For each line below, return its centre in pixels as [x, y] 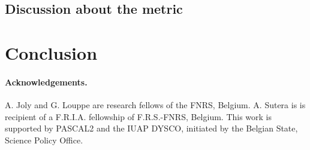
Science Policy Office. [44, 140]
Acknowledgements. [46, 82]
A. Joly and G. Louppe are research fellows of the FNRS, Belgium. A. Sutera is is [155, 104]
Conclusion [51, 52]
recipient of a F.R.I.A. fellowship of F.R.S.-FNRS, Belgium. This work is [139, 116]
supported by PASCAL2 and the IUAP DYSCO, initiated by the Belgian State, [151, 128]
